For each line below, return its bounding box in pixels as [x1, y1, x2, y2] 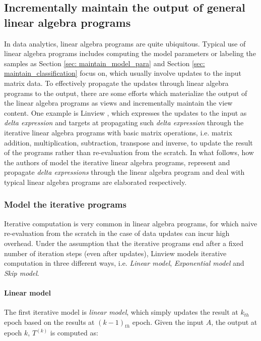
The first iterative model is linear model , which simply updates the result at [4, 307, 238, 317]
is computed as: [50, 327, 98, 338]
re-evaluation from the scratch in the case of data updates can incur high [4, 228, 230, 238]
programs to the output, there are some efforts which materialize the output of [4, 87, 247, 98]
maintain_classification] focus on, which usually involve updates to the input [4, 68, 241, 78]
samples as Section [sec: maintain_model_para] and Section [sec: [4, 58, 205, 68]
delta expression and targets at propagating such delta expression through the [4, 117, 244, 128]
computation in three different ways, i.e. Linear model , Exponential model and [4, 258, 244, 268]
